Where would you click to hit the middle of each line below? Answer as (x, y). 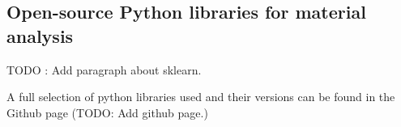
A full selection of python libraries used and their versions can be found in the (201, 97)
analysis (40, 35)
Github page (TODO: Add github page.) (107, 112)
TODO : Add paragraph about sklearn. (104, 69)
